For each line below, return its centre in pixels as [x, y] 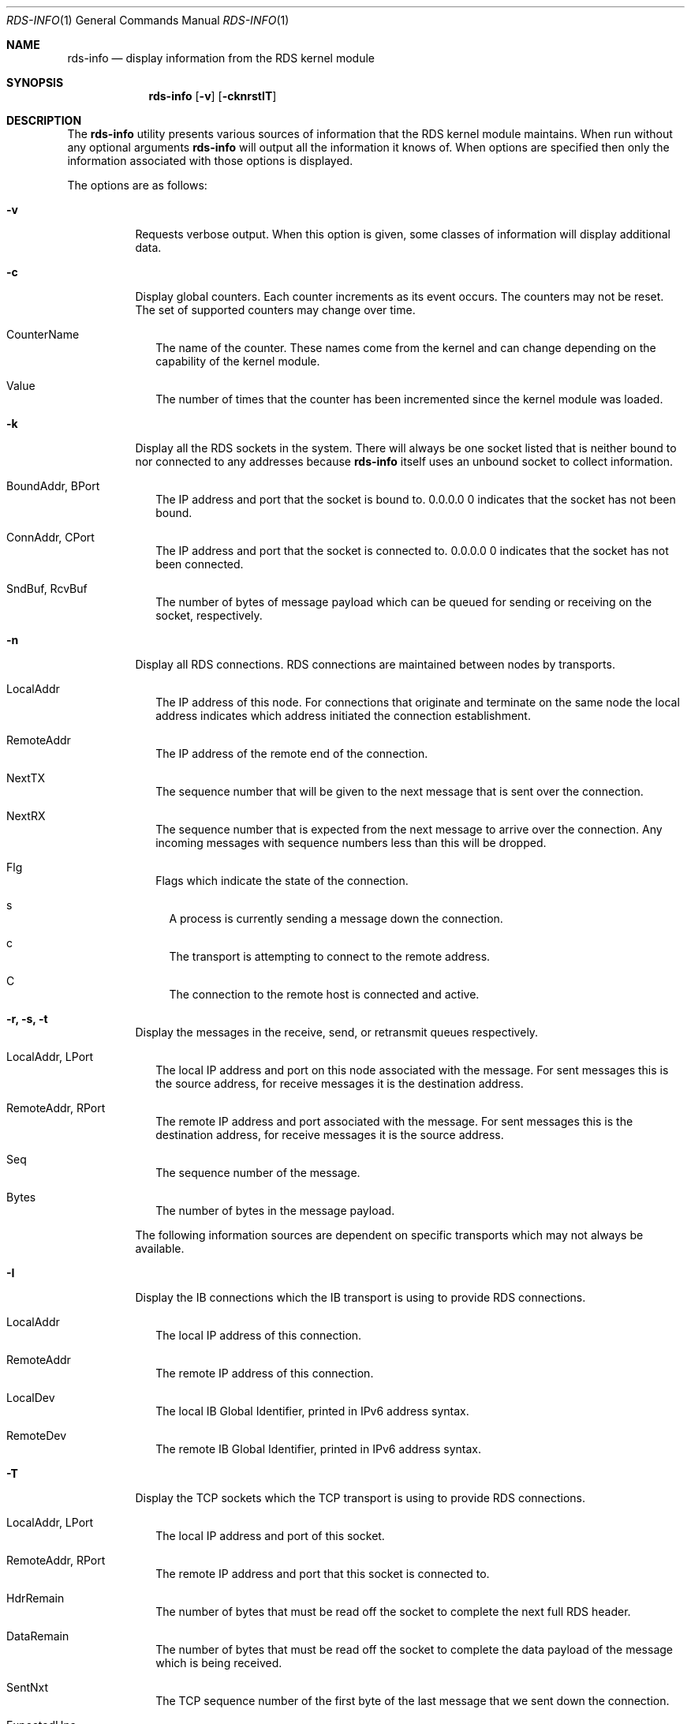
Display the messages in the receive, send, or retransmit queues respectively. [337, 1032]
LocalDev [31, 1398]
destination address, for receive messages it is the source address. [330, 1135]
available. [160, 1248]
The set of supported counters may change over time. [275, 310]
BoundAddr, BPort [53, 486]
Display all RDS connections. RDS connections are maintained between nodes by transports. [375, 664]
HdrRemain [35, 1598]
